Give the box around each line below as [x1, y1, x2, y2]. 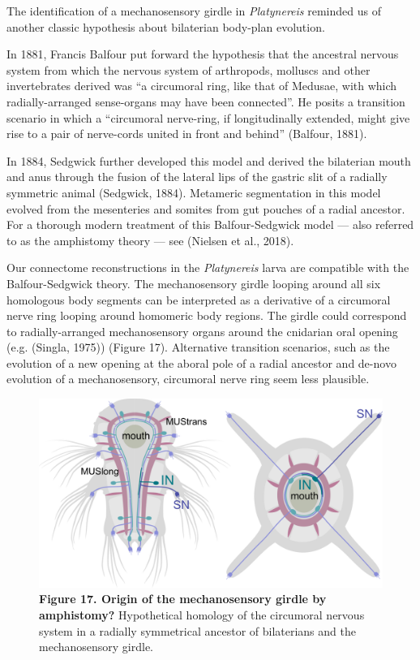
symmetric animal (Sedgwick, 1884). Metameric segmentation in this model [6, 183, 381, 201]
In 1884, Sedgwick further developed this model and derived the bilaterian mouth [6, 152, 411, 169]
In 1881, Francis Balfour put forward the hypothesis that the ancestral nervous [6, 45, 399, 63]
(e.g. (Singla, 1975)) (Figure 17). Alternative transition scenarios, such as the [6, 339, 390, 356]
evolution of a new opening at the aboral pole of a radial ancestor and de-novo [6, 354, 396, 371]
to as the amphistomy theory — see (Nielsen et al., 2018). [6, 231, 294, 248]
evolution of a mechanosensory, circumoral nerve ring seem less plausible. [6, 370, 370, 387]
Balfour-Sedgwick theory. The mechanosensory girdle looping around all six [6, 274, 381, 291]
